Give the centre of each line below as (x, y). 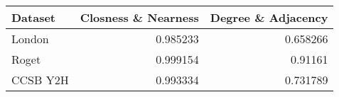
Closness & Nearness (139, 17)
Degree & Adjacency (269, 17)
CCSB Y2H (40, 80)
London (30, 39)
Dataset (34, 17)
